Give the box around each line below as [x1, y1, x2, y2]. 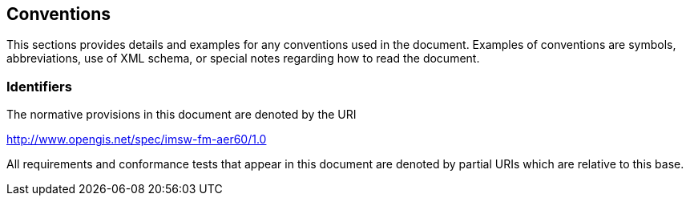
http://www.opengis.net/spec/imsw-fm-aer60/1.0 [6, 132, 267, 147]
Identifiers [6, 78, 72, 95]
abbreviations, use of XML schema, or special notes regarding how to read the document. [6, 51, 480, 66]
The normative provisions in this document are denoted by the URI [6, 107, 357, 122]
